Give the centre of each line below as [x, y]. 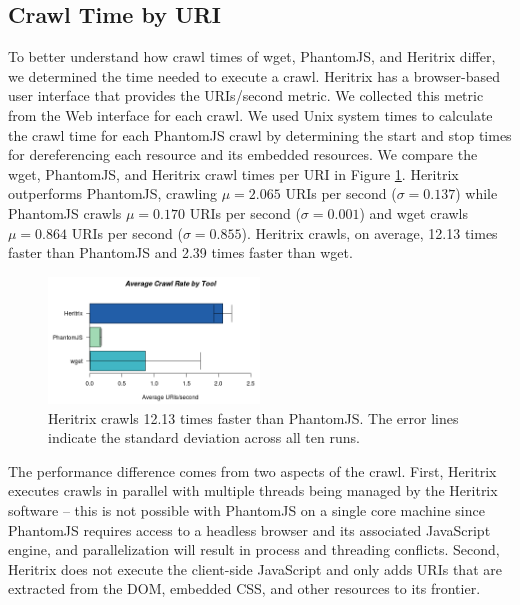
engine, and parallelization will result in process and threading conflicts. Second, [254, 549]
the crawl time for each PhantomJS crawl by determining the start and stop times [260, 134]
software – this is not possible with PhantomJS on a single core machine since [246, 510]
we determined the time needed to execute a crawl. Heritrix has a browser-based [254, 75]
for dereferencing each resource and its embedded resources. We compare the [243, 154]
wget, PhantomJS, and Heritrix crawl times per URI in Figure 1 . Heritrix [233, 173]
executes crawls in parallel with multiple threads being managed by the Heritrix [253, 490]
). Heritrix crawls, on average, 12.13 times [369, 232]
